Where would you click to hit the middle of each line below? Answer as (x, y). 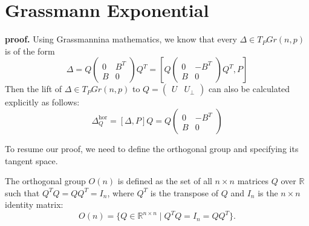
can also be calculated (249, 89)
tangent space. (31, 160)
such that (22, 192)
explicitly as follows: (42, 102)
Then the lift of (34, 89)
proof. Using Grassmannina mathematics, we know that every (121, 39)
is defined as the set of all (165, 181)
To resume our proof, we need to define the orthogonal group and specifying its (152, 148)
